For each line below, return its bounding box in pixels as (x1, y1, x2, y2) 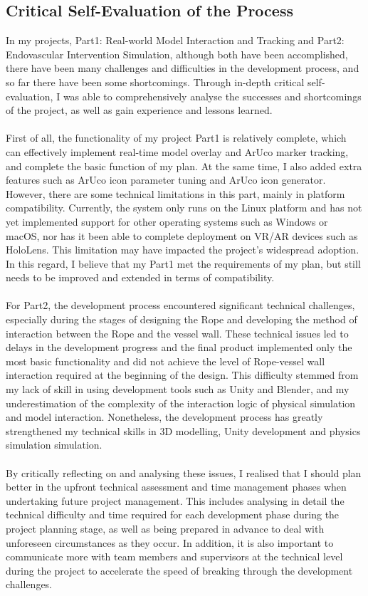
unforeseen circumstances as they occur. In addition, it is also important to (6, 535, 334, 550)
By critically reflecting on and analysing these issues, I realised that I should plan (6, 465, 362, 480)
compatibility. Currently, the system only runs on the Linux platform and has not (6, 200, 362, 215)
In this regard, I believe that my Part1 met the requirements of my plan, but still (6, 256, 361, 271)
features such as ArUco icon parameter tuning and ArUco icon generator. (6, 172, 326, 187)
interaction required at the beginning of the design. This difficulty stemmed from (6, 367, 359, 382)
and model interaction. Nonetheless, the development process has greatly (6, 409, 323, 424)
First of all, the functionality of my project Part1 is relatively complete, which (6, 130, 347, 145)
